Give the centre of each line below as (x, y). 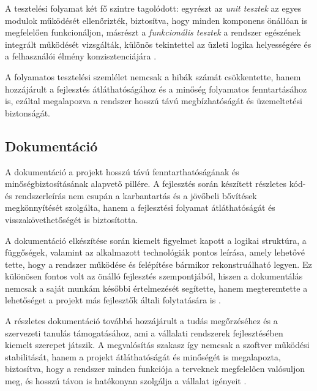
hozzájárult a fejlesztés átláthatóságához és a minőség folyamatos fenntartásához (156, 89)
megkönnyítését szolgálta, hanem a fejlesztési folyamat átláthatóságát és (140, 207)
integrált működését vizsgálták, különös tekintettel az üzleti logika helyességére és (158, 44)
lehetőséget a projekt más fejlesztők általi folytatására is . (113, 300)
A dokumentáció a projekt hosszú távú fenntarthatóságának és (122, 171)
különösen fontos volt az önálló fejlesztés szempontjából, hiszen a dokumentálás (154, 276)
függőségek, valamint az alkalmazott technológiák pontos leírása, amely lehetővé (155, 252)
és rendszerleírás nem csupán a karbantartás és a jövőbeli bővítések (131, 195)
